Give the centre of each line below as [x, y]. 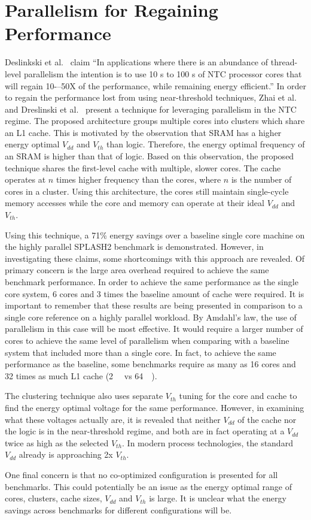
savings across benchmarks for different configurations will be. [118, 510]
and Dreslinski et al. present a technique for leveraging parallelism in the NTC [151, 109]
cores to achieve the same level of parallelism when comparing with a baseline [147, 340]
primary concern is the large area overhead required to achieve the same [137, 270]
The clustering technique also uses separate [84, 396]
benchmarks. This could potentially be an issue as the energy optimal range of [149, 486]
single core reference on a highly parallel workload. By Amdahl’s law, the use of [151, 317]
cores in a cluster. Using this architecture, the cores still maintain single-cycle [147, 191]
